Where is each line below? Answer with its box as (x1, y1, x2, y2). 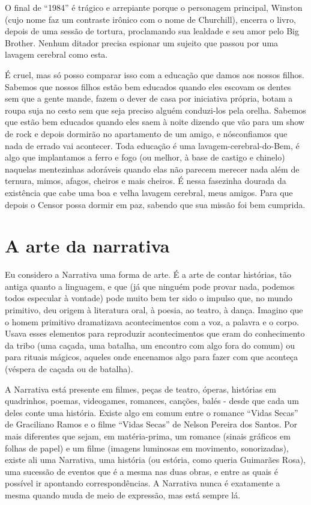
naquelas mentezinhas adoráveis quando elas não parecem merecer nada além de (5, 162, 300, 175)
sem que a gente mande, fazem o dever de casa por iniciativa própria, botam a (5, 92, 293, 105)
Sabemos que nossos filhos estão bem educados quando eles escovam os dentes (5, 80, 291, 93)
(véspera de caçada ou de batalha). (5, 362, 133, 375)
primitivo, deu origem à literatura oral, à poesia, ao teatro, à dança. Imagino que (5, 304, 303, 316)
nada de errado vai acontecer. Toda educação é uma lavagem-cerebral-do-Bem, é (5, 139, 300, 151)
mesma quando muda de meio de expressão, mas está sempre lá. (5, 488, 241, 501)
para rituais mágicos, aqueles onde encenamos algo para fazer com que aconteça (5, 350, 298, 363)
